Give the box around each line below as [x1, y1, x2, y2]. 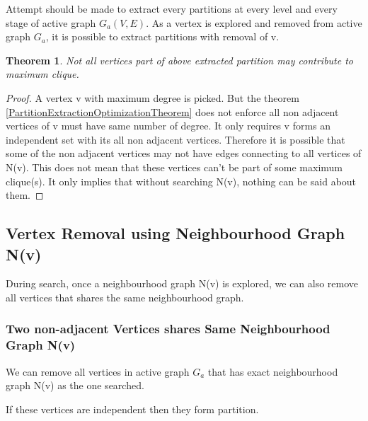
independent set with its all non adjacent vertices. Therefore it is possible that [6, 132, 345, 146]
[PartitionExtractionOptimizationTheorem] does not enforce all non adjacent [6, 104, 339, 119]
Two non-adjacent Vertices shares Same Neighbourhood [6, 320, 330, 338]
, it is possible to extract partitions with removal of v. [45, 29, 280, 44]
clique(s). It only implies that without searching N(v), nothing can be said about [6, 173, 357, 188]
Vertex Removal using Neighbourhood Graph [6, 222, 345, 244]
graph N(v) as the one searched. [6, 378, 144, 393]
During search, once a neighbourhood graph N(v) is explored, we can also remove [6, 276, 359, 291]
